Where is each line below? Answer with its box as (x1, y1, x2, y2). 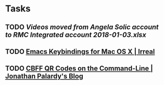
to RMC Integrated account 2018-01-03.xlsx (5, 30, 146, 39)
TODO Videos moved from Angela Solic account (5, 23, 159, 31)
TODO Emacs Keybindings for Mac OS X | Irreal (5, 47, 155, 56)
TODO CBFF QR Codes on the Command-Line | (5, 64, 153, 73)
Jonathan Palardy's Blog (5, 72, 84, 81)
